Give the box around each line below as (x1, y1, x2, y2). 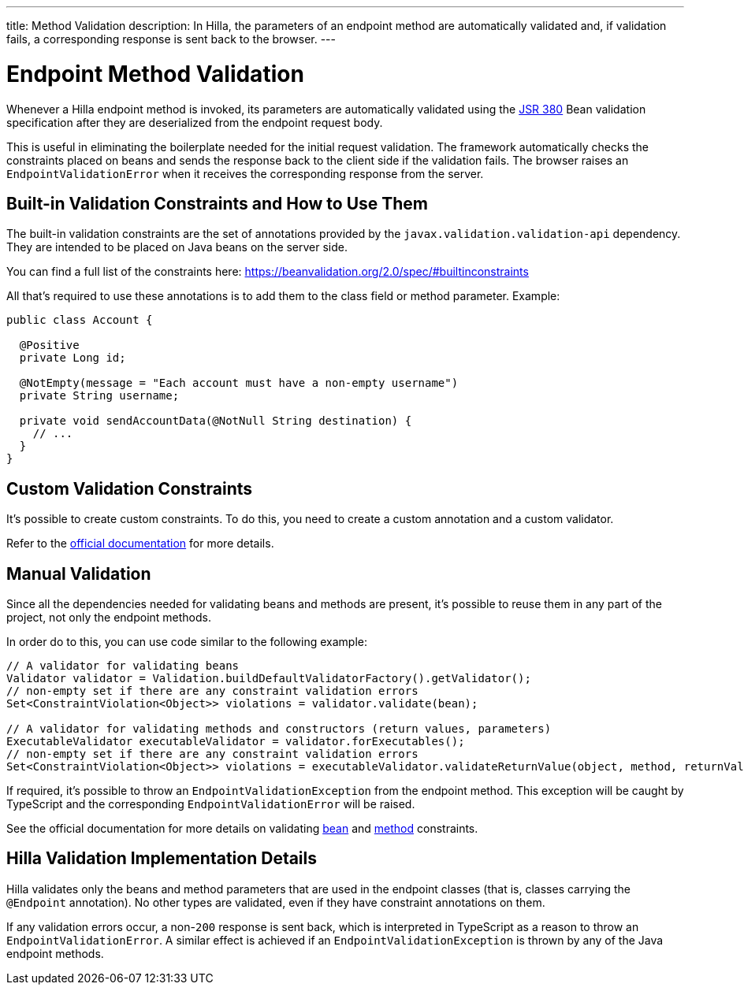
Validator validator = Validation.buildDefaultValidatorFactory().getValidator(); (6, 672, 531, 685)
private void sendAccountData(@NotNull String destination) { (19, 414, 412, 428)
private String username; (19, 389, 180, 403)
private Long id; (19, 351, 126, 365)
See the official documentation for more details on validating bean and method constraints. (6, 822, 478, 836)
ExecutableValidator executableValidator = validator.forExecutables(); (6, 735, 465, 748)
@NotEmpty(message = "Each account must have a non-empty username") (19, 377, 459, 390)
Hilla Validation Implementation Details (6, 848, 318, 869)
